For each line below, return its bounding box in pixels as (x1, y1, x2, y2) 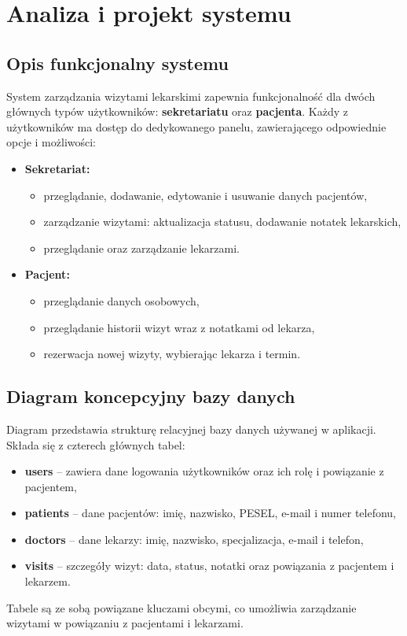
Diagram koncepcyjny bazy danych (6, 384, 295, 409)
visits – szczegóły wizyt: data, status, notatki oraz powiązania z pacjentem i (24, 557, 394, 574)
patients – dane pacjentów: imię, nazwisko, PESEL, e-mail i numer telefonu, (24, 505, 397, 521)
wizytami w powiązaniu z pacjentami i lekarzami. (6, 615, 244, 631)
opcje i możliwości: (6, 134, 97, 150)
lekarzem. (24, 573, 71, 590)
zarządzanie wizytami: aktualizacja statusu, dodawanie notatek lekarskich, (43, 213, 401, 230)
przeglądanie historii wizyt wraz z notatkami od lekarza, (43, 319, 315, 335)
